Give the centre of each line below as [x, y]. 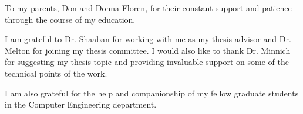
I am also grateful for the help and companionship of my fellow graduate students [152, 93]
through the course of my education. [70, 19]
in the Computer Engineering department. [81, 104]
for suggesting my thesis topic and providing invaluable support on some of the [147, 62]
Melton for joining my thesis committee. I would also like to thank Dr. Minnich [148, 50]
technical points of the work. [56, 73]
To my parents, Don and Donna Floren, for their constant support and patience [148, 8]
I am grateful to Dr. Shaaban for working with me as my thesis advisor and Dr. [148, 39]
